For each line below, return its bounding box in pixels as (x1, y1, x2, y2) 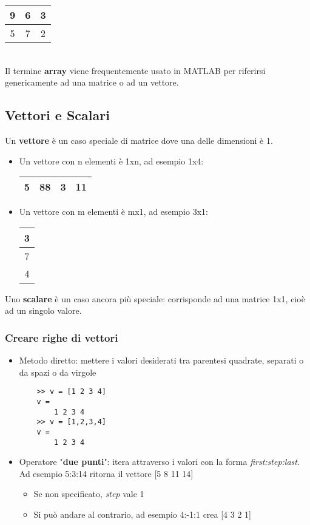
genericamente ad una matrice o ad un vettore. (5, 76, 179, 89)
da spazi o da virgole (19, 365, 96, 378)
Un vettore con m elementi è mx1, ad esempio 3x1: (19, 205, 208, 218)
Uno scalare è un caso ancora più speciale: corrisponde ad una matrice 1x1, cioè (5, 292, 305, 305)
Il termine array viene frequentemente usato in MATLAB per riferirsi (5, 64, 266, 76)
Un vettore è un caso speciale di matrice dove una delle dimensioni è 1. (5, 134, 273, 146)
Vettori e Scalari (5, 106, 110, 124)
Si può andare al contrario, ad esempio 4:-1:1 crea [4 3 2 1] (33, 508, 251, 521)
